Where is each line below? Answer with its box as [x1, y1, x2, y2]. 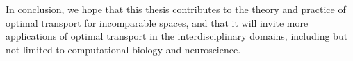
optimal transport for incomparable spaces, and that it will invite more [6, 15, 309, 29]
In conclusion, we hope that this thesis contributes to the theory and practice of [6, 2, 346, 16]
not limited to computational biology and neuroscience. [6, 42, 241, 56]
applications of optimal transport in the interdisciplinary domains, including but [6, 29, 348, 43]
